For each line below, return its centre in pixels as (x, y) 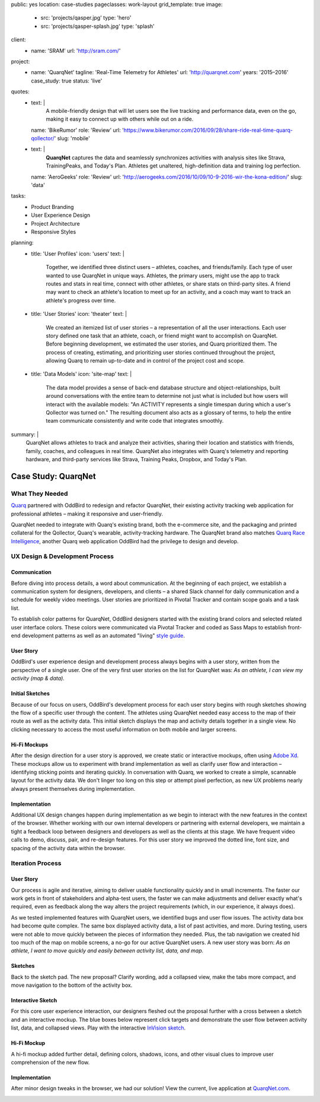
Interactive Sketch (34, 1000)
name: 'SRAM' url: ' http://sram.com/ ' (76, 50)
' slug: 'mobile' (72, 138)
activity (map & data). (38, 678)
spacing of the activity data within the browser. (68, 848)
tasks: (18, 196)
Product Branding (52, 207)
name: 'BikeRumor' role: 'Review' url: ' (78, 130)
